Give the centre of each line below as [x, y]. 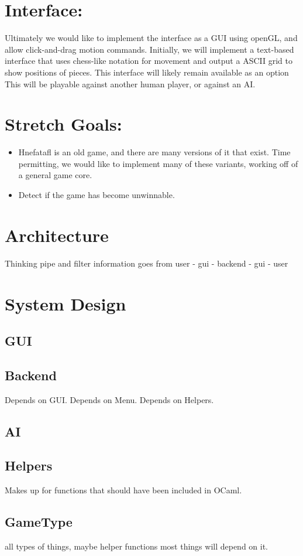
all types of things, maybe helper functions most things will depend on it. [137, 546]
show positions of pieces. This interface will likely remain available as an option [147, 72]
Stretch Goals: [63, 124]
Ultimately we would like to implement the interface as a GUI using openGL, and [151, 38]
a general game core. [55, 175]
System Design [66, 303]
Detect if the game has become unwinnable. [97, 195]
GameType [39, 522]
